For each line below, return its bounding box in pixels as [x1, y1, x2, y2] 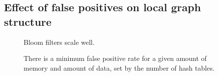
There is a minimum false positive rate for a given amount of [24, 53, 207, 63]
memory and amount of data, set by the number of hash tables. [24, 62, 215, 73]
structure [4, 14, 52, 29]
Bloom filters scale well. [24, 37, 95, 47]
